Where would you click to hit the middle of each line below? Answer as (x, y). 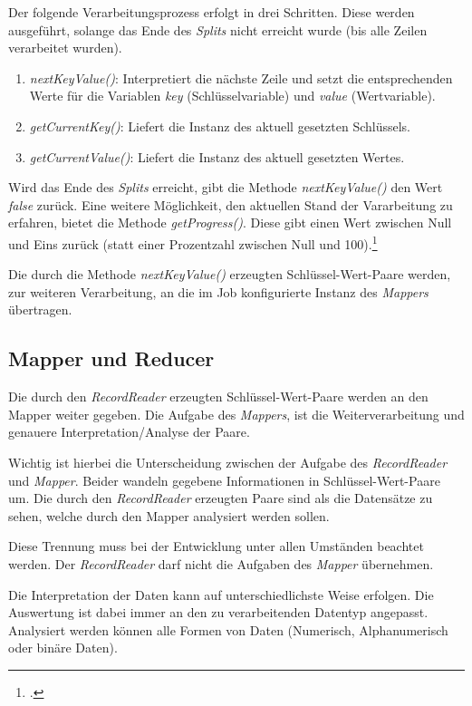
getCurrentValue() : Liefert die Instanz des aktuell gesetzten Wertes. (217, 156)
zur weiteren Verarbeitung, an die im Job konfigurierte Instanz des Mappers (218, 291)
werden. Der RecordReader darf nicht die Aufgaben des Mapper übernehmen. (221, 563)
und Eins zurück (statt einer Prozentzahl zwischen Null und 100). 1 (193, 242)
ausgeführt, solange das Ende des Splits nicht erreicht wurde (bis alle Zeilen (218, 29)
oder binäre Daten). (63, 648)
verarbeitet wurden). (65, 48)
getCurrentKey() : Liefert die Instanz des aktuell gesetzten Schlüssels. (220, 126)
